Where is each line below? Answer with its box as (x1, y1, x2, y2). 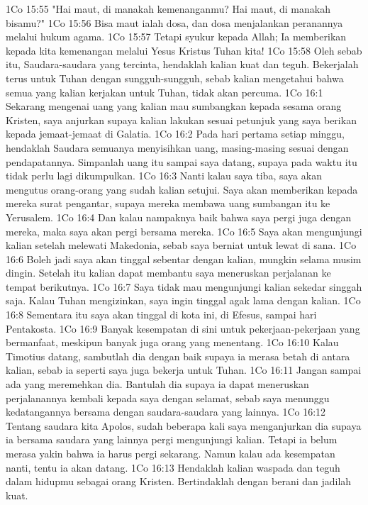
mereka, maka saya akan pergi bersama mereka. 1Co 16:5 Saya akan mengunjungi (6, 223, 362, 238)
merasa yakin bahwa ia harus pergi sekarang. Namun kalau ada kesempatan (6, 446, 335, 460)
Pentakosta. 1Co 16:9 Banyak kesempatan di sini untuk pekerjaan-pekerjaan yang (6, 321, 360, 335)
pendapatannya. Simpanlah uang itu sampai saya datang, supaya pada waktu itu (6, 154, 357, 169)
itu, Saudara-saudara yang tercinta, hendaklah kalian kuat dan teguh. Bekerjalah (6, 57, 359, 72)
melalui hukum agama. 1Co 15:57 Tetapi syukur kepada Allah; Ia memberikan (6, 29, 347, 44)
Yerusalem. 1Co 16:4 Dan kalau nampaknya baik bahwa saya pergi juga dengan (6, 209, 352, 224)
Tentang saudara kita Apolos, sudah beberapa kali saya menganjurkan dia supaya (6, 418, 362, 433)
